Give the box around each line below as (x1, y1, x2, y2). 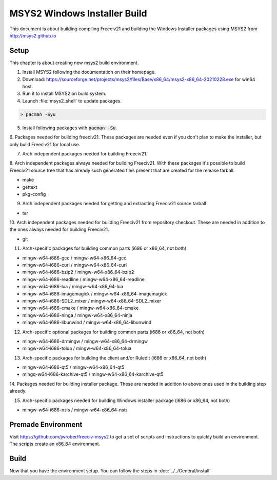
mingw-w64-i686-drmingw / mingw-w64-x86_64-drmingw (22, 338, 148, 344)
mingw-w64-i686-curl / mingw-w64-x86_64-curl (22, 262, 127, 268)
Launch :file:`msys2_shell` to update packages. (22, 97, 122, 104)
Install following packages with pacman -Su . (22, 125, 117, 131)
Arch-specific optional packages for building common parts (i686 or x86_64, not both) (22, 329, 205, 335)
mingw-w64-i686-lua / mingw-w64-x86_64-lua (22, 284, 123, 290)
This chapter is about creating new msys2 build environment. (9, 59, 139, 66)
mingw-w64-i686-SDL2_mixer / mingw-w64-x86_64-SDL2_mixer (22, 297, 162, 304)
